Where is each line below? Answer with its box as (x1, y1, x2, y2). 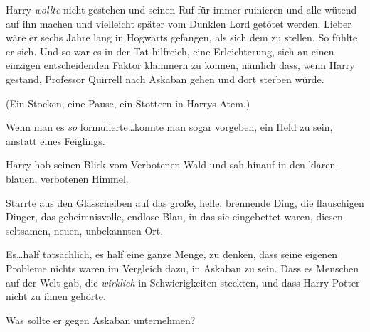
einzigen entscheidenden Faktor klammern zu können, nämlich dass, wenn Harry (6, 58, 355, 73)
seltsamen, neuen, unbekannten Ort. (6, 223, 164, 237)
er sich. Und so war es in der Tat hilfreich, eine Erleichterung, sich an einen (6, 43, 334, 58)
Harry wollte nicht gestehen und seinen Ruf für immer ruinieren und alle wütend (6, 2, 357, 16)
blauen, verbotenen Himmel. (6, 171, 129, 186)
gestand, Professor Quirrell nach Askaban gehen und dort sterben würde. (6, 71, 324, 86)
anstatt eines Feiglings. (6, 133, 105, 148)
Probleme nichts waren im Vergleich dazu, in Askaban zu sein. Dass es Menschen (6, 260, 359, 275)
